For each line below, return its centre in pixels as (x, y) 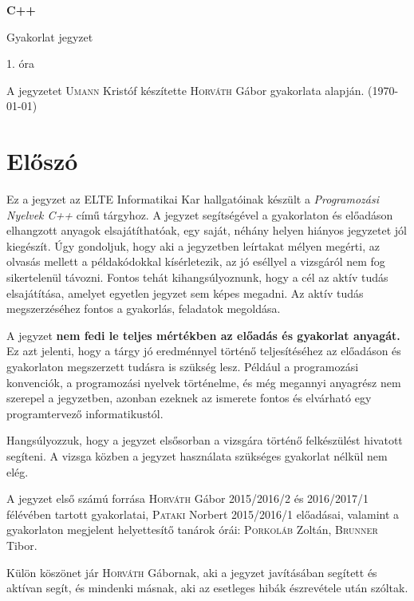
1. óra (21, 63)
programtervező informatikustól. (85, 413)
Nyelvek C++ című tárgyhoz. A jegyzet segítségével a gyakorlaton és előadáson (200, 214)
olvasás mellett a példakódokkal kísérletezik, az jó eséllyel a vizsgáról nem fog (196, 261)
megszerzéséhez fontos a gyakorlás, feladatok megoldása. (144, 308)
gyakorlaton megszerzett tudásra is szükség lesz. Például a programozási (183, 367)
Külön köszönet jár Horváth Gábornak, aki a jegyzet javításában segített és (192, 572)
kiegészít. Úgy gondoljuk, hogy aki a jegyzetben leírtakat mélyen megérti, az (193, 245)
